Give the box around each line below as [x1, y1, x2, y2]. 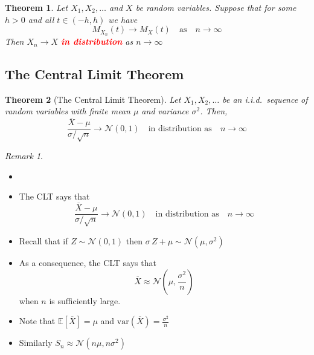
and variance [141, 105, 189, 117]
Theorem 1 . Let [5, 1, 68, 13]
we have [108, 13, 138, 25]
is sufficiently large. [49, 294, 121, 307]
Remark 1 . [5, 149, 43, 162]
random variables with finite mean [5, 105, 130, 117]
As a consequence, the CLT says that [19, 256, 156, 269]
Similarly [19, 336, 53, 349]
